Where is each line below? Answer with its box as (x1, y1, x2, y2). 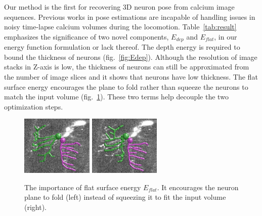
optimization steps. (4, 101, 63, 112)
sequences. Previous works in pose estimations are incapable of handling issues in (4, 11, 255, 22)
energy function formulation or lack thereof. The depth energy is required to (4, 42, 240, 52)
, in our (214, 31, 237, 42)
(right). (24, 201, 47, 212)
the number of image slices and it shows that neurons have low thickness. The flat (4, 71, 258, 82)
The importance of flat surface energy (24, 182, 141, 192)
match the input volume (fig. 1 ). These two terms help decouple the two (4, 91, 229, 102)
